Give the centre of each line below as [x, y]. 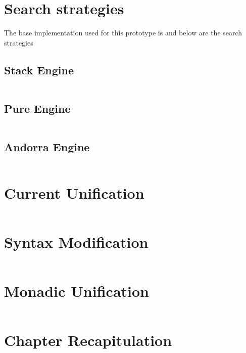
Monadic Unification [77, 291]
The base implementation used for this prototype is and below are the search [123, 33]
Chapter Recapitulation [88, 340]
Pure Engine [37, 108]
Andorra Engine [47, 147]
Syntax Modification [76, 242]
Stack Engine [39, 70]
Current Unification [74, 193]
